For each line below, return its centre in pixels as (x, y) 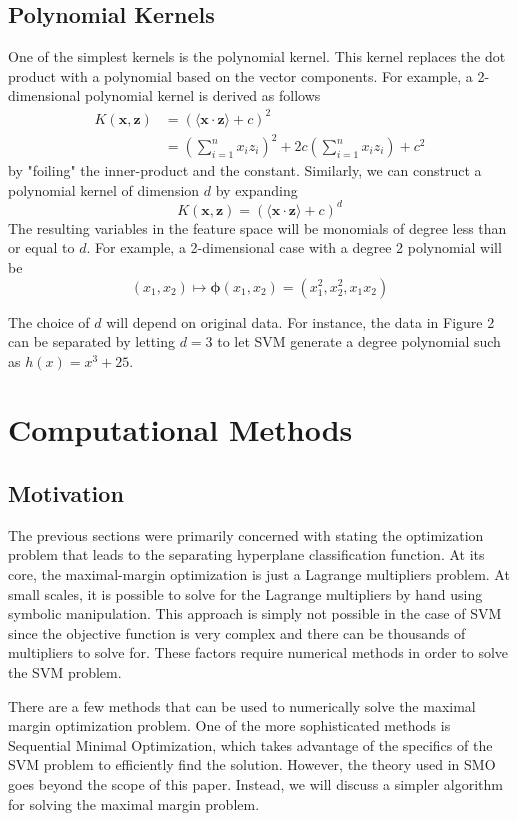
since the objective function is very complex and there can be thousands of (237, 632)
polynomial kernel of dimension (104, 189)
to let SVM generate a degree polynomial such (359, 341)
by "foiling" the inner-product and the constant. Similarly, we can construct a (245, 170)
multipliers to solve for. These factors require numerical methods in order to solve (258, 652)
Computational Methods (180, 429)
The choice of (49, 321)
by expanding (256, 189)
